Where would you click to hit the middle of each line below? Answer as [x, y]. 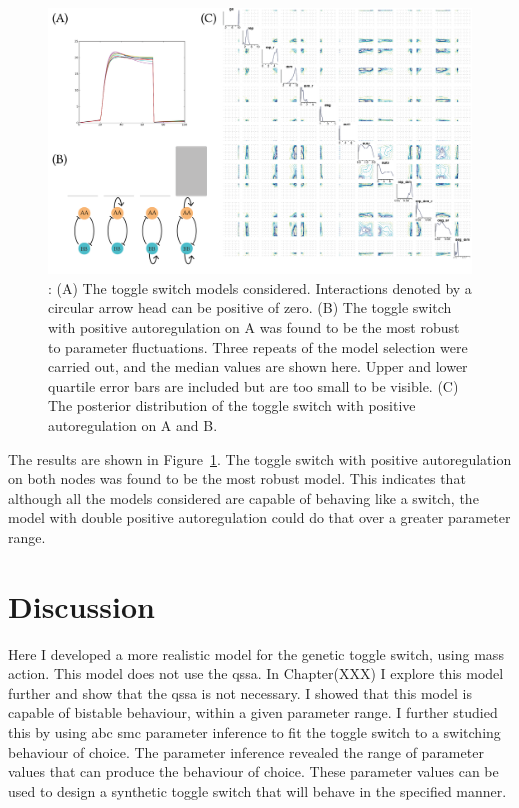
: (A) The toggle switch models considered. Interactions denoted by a [260, 287]
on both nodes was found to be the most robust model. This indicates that [237, 478]
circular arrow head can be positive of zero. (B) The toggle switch [250, 307]
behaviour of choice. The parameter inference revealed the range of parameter [246, 751]
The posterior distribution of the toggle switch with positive [232, 405]
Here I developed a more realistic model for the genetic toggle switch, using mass [256, 653]
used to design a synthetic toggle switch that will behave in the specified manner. [257, 790]
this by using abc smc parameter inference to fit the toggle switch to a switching [254, 732]
